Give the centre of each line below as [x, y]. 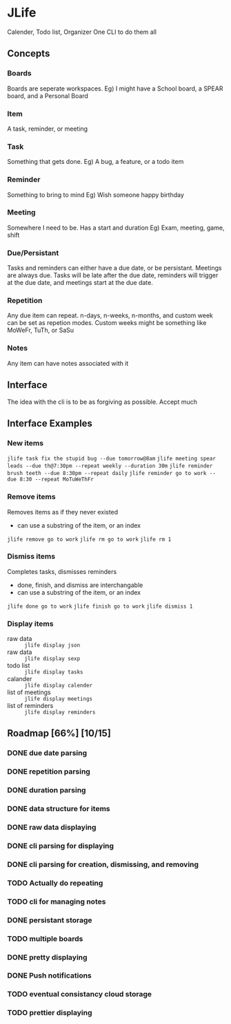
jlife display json [52, 645]
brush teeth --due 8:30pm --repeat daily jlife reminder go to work [107, 474]
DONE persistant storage [50, 920]
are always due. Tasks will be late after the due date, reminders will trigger [113, 275]
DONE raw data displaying [52, 828]
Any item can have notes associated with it [68, 363]
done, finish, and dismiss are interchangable [80, 585]
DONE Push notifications [49, 976]
